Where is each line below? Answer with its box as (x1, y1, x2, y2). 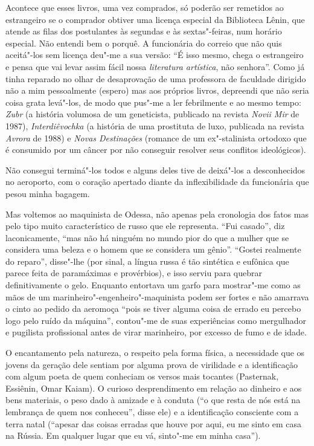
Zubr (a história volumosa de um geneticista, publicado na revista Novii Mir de (5, 108, 300, 120)
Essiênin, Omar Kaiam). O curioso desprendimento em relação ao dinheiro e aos (5, 381, 302, 394)
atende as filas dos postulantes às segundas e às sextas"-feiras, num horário (5, 25, 282, 37)
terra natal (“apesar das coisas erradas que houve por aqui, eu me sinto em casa (5, 417, 301, 430)
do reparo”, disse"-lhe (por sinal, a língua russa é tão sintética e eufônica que (5, 254, 289, 267)
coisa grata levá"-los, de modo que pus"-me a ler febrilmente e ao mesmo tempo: (5, 95, 301, 108)
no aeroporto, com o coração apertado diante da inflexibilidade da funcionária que (5, 175, 309, 188)
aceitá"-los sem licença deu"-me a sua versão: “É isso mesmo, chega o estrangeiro (5, 48, 304, 61)
